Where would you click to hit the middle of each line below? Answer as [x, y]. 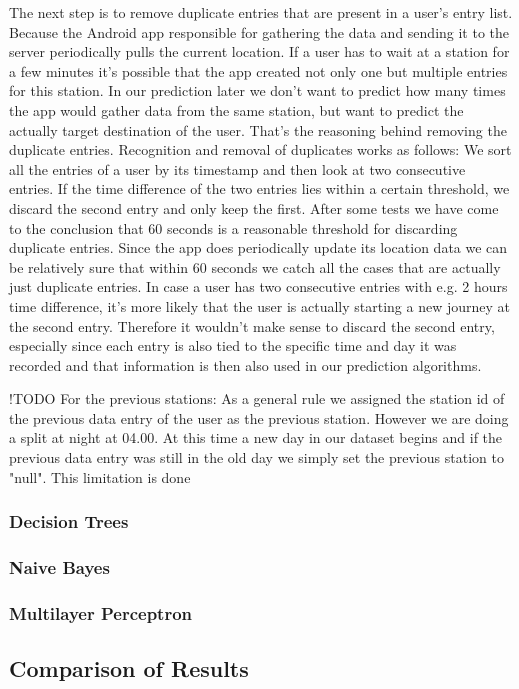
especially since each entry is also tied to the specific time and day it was [233, 345]
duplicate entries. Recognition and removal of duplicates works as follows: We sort [260, 149]
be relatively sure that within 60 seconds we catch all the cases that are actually [255, 266]
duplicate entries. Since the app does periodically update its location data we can [258, 247]
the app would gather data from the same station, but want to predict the [236, 109]
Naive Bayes [59, 567]
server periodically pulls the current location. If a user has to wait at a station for [259, 51]
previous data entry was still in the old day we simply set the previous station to [256, 457]
